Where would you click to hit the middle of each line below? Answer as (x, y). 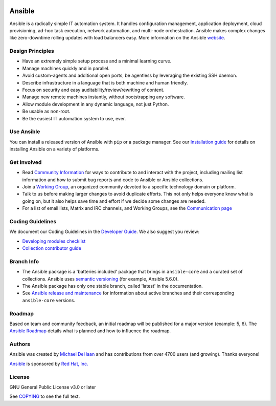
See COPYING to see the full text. (45, 396)
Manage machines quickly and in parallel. (66, 68)
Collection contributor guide (52, 248)
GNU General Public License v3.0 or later (53, 387)
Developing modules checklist (54, 241)
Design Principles (32, 51)
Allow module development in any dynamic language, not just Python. (96, 104)
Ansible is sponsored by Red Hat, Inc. (49, 364)
